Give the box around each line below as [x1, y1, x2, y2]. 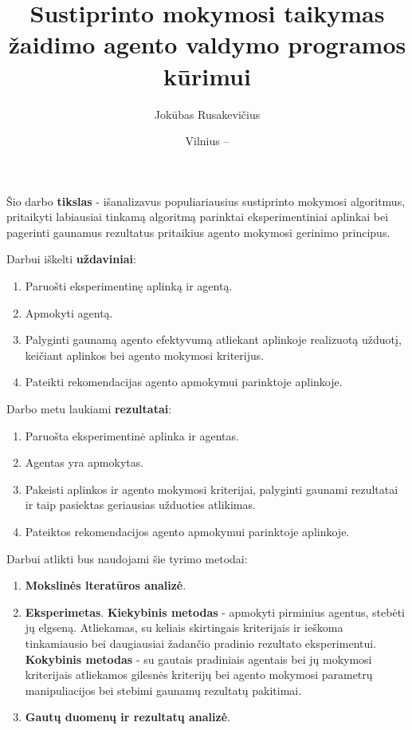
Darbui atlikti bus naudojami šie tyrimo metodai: [6, 550, 248, 566]
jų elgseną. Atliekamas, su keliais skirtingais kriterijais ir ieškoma [25, 619, 343, 636]
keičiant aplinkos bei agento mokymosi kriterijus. [25, 346, 265, 363]
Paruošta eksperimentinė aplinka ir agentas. [25, 427, 239, 444]
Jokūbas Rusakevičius [154, 105, 261, 122]
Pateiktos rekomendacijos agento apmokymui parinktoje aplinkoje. [25, 523, 350, 539]
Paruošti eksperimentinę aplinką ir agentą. [25, 278, 233, 294]
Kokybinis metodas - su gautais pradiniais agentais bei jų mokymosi [25, 650, 372, 667]
